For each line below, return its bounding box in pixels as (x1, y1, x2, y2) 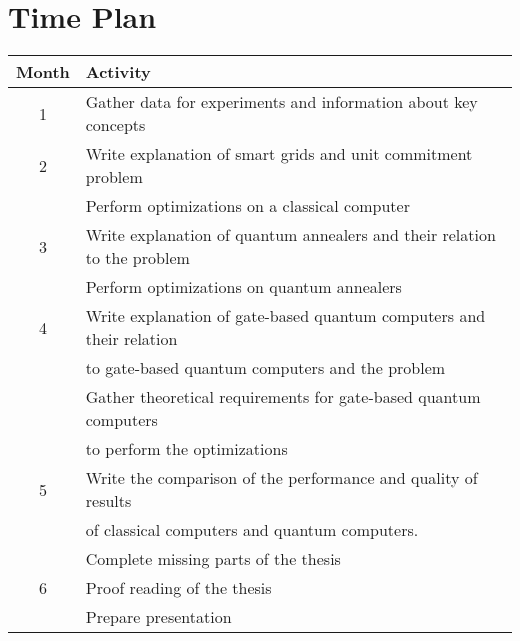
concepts (85, 113, 146, 137)
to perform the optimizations (85, 437, 288, 461)
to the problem (85, 246, 190, 270)
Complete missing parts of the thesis (85, 547, 341, 571)
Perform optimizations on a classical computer (85, 194, 410, 218)
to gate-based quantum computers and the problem (85, 356, 446, 380)
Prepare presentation (85, 605, 232, 629)
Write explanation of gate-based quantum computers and (85, 304, 486, 328)
